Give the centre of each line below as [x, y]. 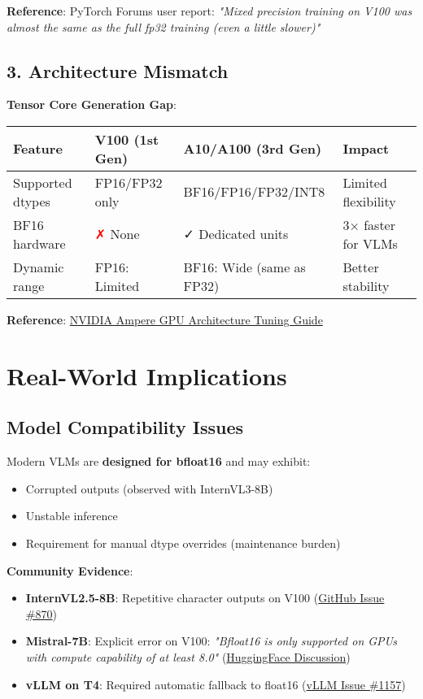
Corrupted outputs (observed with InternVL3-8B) [149, 488]
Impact [366, 149]
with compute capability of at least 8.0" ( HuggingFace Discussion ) [188, 656]
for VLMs [370, 243]
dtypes [32, 201]
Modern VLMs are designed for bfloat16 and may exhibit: [159, 461]
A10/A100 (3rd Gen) [253, 149]
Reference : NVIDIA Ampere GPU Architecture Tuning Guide [165, 319]
